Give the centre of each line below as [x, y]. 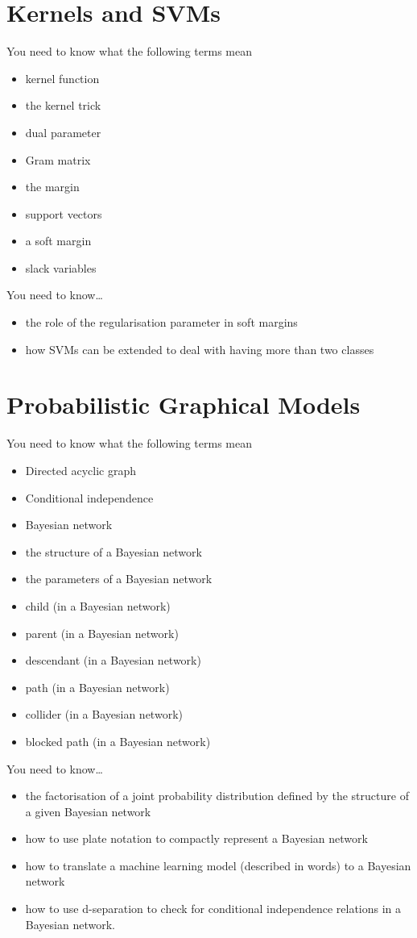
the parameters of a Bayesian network [119, 579]
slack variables [61, 267]
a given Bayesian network [88, 811]
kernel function [62, 78]
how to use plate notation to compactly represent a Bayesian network [196, 838]
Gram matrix [58, 159]
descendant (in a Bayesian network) [113, 660]
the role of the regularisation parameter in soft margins [161, 322]
